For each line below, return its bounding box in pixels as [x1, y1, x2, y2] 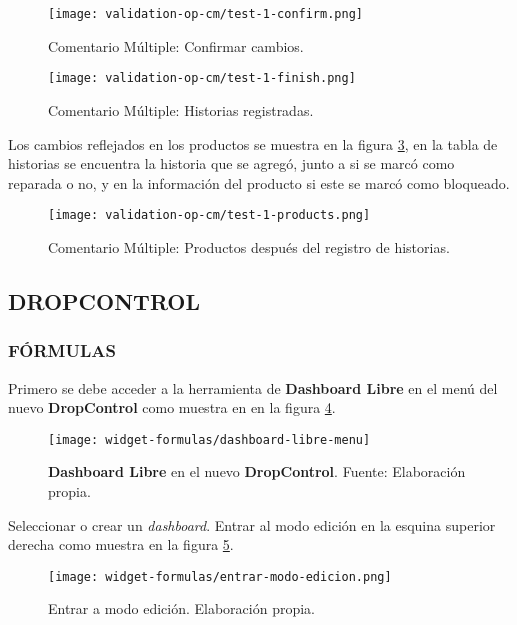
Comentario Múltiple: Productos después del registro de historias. [48, 236, 450, 257]
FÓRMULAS [8, 338, 116, 363]
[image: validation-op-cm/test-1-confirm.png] [48, 7, 363, 21]
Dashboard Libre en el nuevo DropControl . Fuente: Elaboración [48, 461, 466, 482]
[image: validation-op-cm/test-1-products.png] [48, 208, 371, 223]
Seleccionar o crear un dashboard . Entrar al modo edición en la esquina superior [8, 514, 496, 535]
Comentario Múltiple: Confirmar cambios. [48, 35, 304, 56]
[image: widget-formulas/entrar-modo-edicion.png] [48, 569, 392, 584]
